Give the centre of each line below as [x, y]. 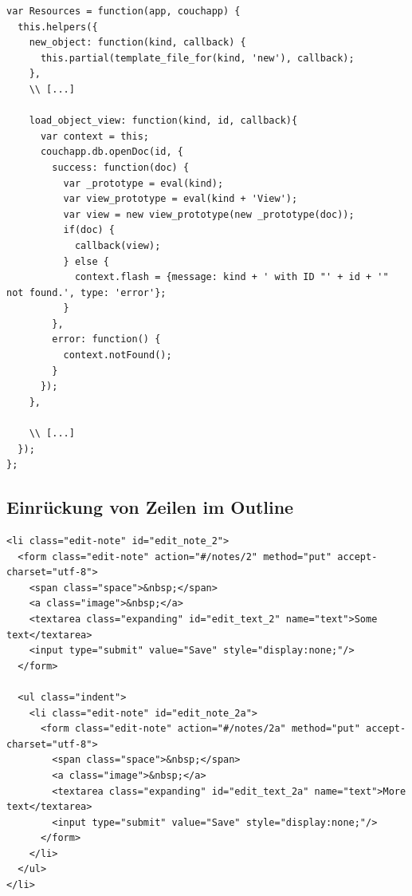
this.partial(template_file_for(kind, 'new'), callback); [197, 58]
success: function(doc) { [121, 167]
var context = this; [94, 136]
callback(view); [118, 245]
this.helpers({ [58, 27]
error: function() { [106, 339]
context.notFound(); [118, 355]
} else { [86, 261]
